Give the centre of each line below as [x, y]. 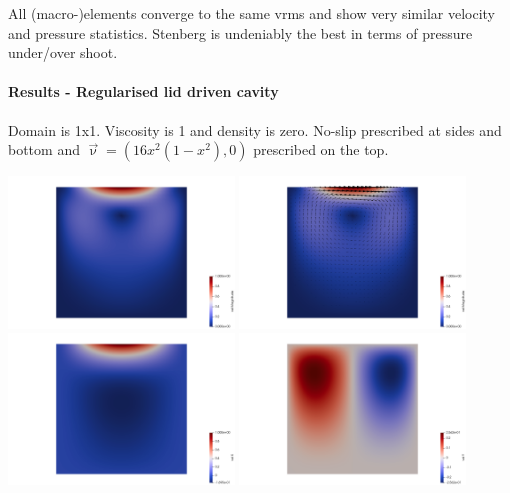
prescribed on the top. [321, 149]
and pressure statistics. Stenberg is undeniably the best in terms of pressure [240, 32]
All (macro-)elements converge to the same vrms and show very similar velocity [251, 13]
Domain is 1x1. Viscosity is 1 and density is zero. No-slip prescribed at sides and [255, 129]
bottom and [44, 149]
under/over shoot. [63, 52]
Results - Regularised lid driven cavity [143, 91]
